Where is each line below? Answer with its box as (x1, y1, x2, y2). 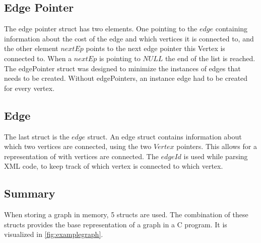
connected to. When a (4, 53, 72, 63)
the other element (4, 43, 58, 54)
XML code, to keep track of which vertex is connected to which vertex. (4, 161, 223, 171)
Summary (4, 185, 55, 201)
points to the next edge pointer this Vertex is (86, 43, 225, 54)
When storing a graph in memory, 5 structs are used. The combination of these (4, 209, 248, 220)
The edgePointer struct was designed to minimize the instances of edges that (4, 63, 241, 73)
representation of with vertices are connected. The (4, 151, 159, 161)
